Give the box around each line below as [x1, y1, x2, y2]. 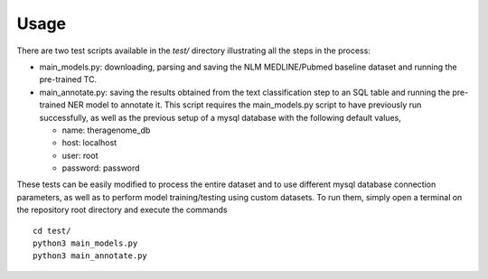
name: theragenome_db [61, 125, 151, 135]
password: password [61, 163, 140, 173]
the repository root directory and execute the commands [16, 204, 228, 216]
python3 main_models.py [33, 238, 138, 248]
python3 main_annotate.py [33, 251, 148, 261]
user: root [61, 150, 99, 161]
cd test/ [33, 226, 71, 236]
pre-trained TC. [39, 74, 98, 85]
